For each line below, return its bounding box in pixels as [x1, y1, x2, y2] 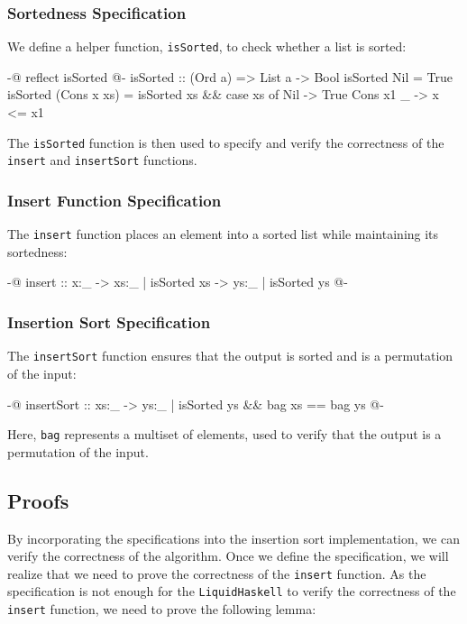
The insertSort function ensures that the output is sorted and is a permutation [7, 346, 453, 365]
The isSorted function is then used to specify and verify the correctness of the [7, 133, 444, 151]
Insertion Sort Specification [7, 310, 211, 333]
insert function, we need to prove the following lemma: [7, 600, 316, 619]
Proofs [7, 486, 69, 514]
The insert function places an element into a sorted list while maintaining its [7, 225, 439, 243]
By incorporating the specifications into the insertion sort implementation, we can [7, 528, 460, 547]
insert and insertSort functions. [7, 151, 197, 170]
